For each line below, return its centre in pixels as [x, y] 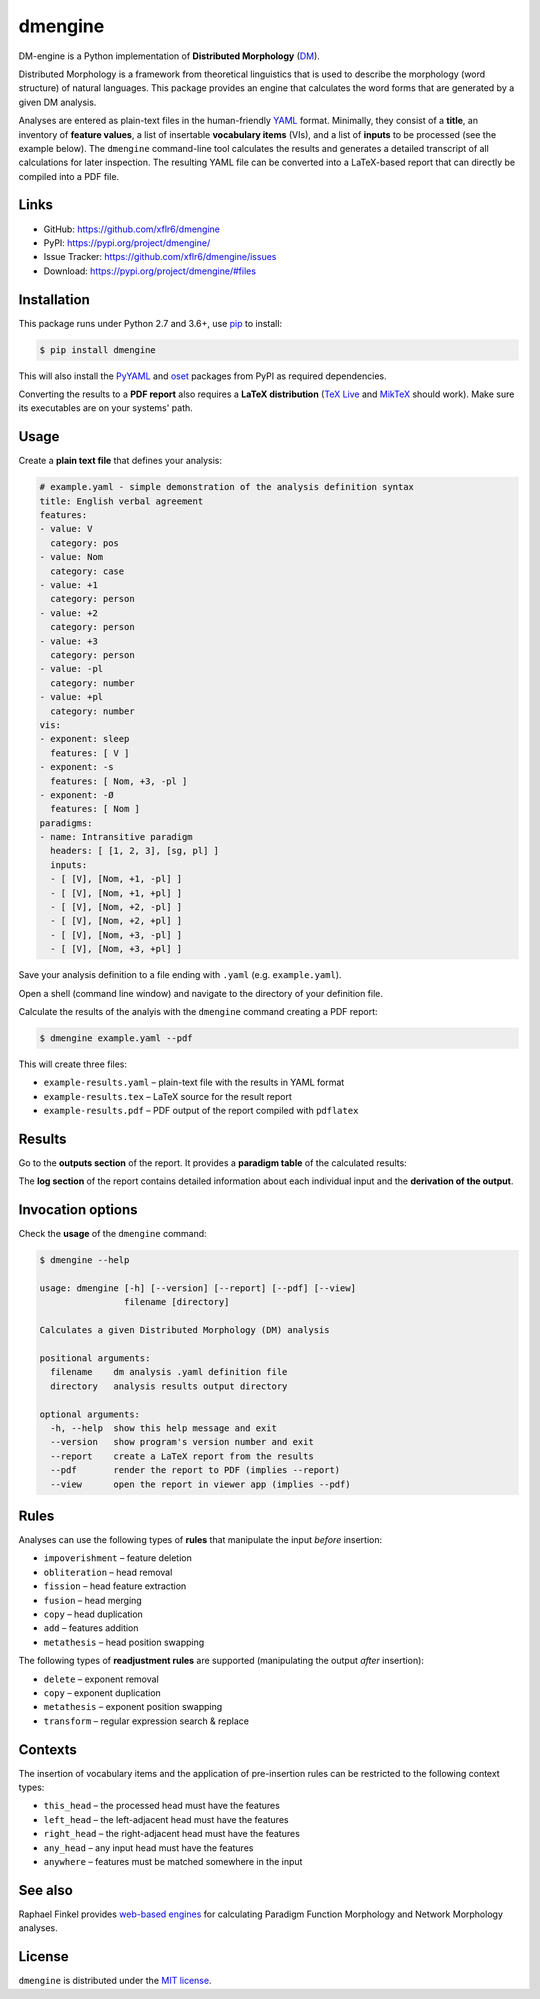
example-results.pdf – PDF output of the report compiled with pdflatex [201, 1111]
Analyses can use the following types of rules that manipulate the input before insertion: [200, 1540]
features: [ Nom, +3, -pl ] [119, 781]
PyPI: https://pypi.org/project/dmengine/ [127, 242]
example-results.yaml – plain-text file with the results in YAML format [194, 1082]
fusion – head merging [92, 1600]
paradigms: [66, 823]
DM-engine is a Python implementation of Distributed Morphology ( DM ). [169, 56]
